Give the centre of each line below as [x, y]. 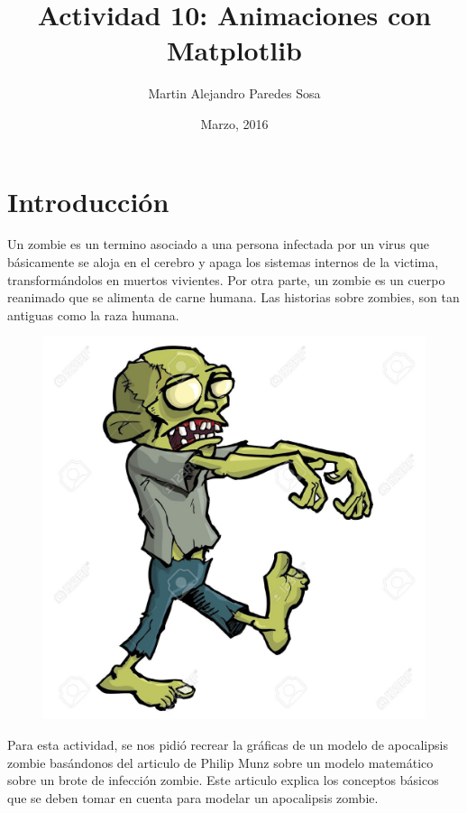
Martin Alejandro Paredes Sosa [234, 93]
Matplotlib [234, 50]
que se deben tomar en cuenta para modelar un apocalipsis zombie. [193, 797]
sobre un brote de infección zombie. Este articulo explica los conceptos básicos [223, 780]
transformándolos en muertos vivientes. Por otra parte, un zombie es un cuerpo [226, 279]
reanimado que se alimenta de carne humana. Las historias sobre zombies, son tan [233, 297]
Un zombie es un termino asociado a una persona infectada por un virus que [218, 244]
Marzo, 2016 [234, 123]
